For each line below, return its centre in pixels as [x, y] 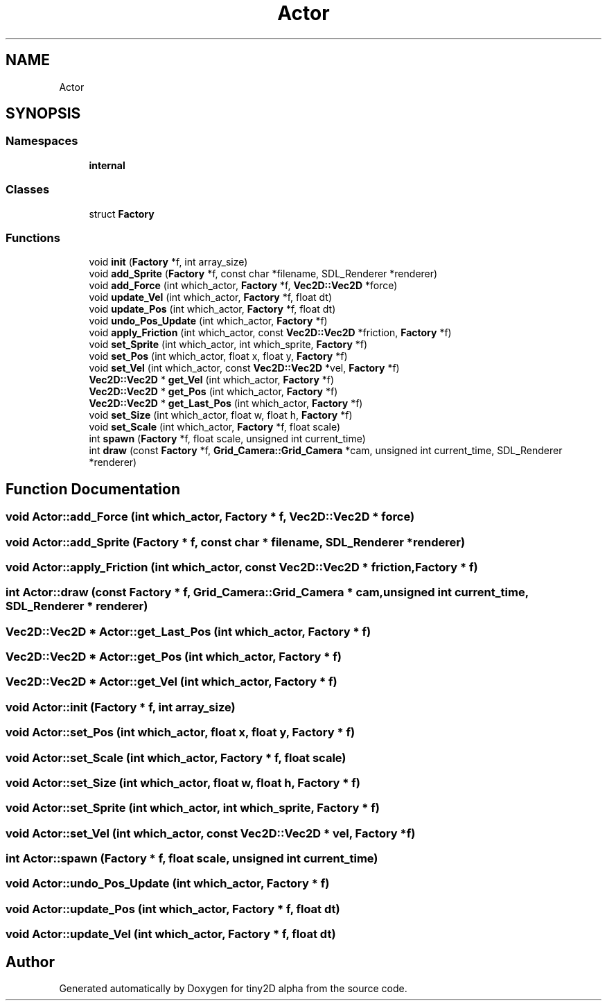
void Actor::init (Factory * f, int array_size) [121, 707]
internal [107, 165]
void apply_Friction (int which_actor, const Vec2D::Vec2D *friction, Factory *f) [270, 333]
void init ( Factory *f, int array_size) [168, 262]
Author [30, 962]
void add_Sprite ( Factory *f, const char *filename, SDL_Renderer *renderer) [263, 274]
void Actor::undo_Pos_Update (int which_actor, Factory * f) [168, 884]
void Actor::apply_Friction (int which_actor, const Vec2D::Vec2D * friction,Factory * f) [242, 567]
